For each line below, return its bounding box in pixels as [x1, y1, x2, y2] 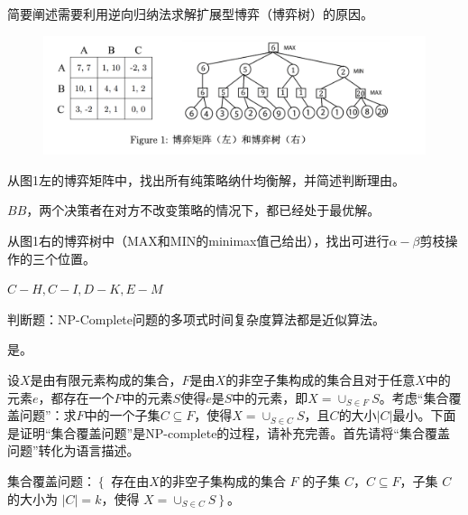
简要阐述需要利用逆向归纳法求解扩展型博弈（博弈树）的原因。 [7, 5, 373, 23]
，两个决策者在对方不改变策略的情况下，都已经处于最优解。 [26, 201, 381, 220]
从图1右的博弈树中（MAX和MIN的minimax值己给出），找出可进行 [7, 231, 390, 250]
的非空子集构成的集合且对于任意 [225, 370, 416, 389]
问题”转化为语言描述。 [7, 441, 140, 460]
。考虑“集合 [379, 388, 449, 407]
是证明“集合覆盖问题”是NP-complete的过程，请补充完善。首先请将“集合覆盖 [7, 423, 450, 442]
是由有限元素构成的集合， [30, 370, 182, 389]
